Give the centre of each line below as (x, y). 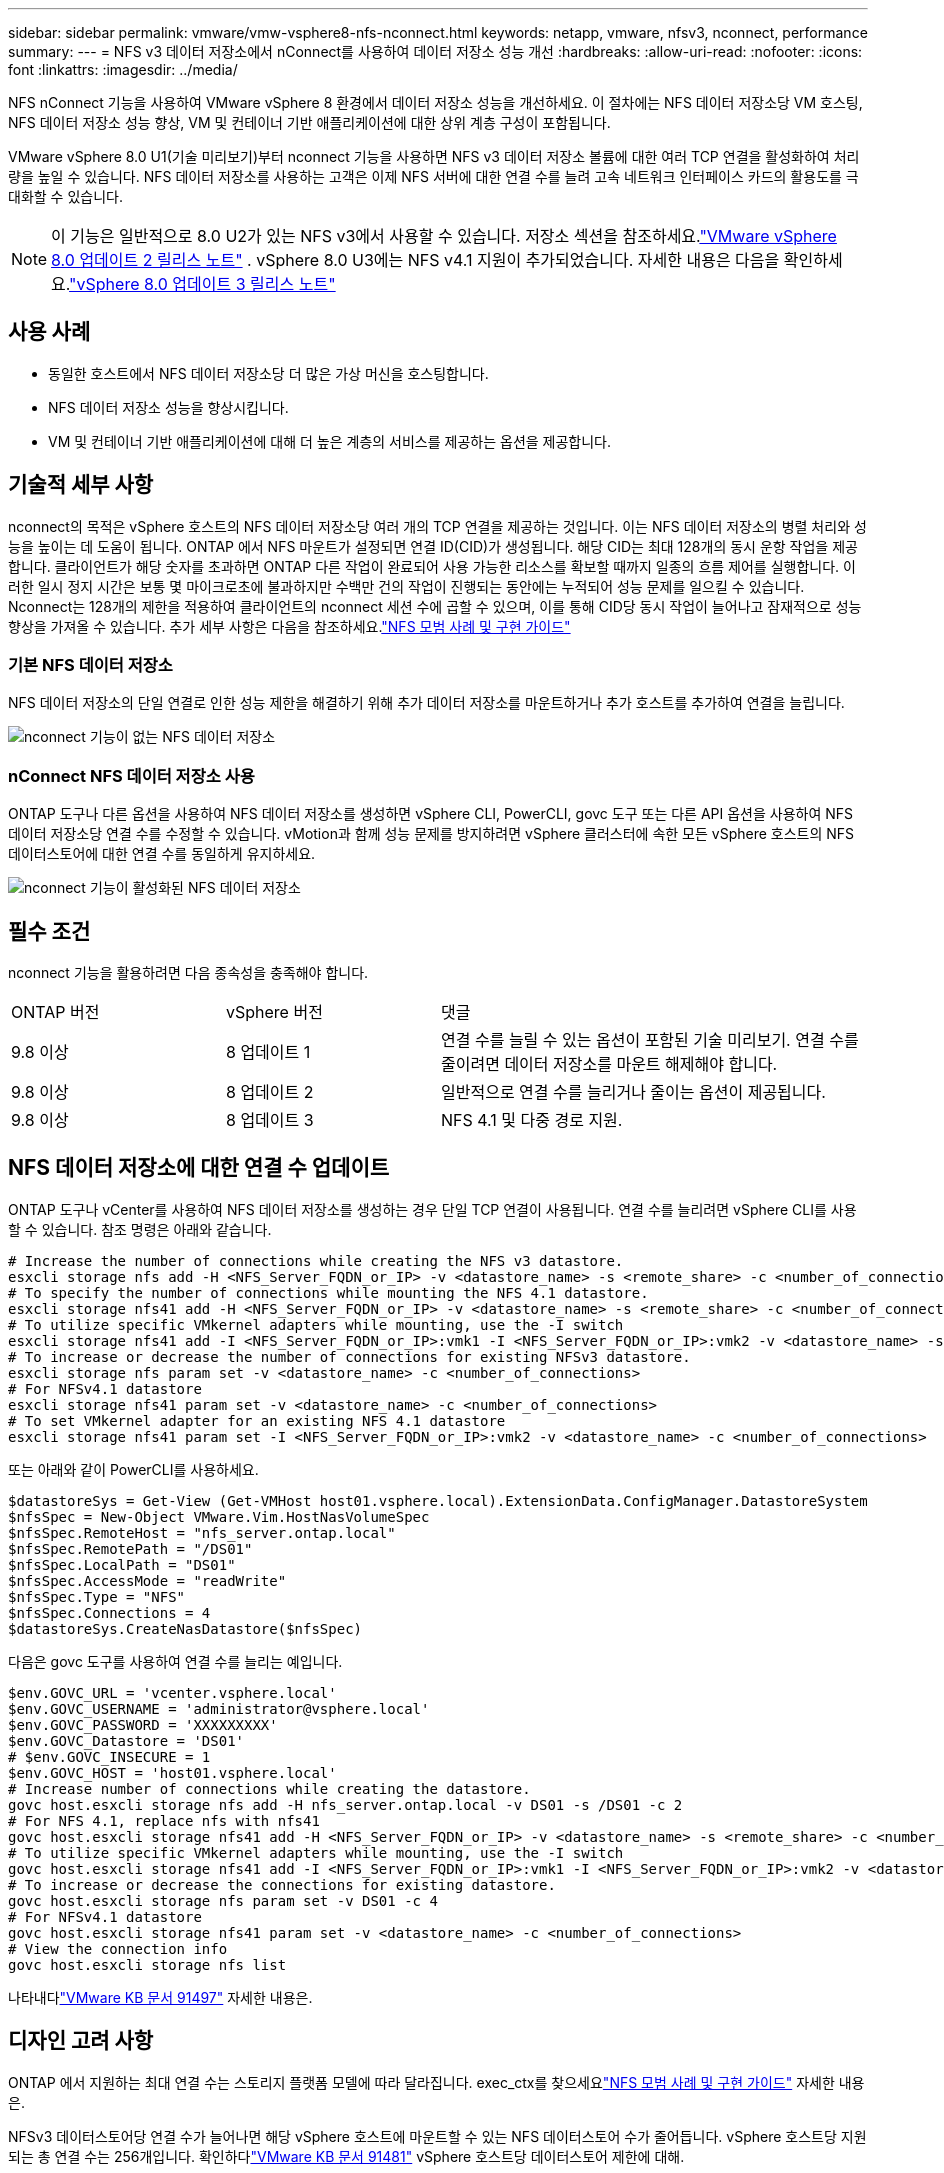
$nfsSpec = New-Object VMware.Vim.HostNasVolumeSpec (219, 1516)
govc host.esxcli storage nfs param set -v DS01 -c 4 (223, 1900)
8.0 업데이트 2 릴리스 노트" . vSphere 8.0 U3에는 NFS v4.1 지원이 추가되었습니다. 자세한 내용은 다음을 (415, 260)
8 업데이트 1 (268, 1052)
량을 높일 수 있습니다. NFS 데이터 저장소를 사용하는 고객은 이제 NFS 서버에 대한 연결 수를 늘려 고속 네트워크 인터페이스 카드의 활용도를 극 (433, 176)
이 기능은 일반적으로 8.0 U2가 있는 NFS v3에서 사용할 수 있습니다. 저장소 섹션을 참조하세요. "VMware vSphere (444, 236)
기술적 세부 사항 (81, 485)
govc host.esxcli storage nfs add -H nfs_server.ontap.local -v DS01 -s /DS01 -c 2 (345, 1804)
